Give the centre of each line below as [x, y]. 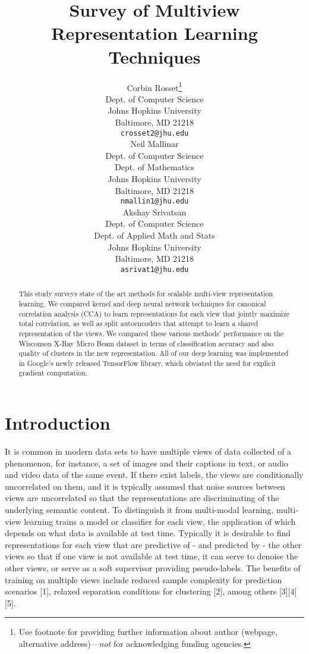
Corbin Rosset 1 [154, 86]
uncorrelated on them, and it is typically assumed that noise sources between [145, 486]
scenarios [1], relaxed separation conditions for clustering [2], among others [141, 591]
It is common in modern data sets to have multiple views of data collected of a [148, 451]
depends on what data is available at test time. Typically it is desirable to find [148, 533]
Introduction [58, 423]
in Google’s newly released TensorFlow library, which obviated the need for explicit [147, 363]
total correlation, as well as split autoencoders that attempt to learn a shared [138, 323]
